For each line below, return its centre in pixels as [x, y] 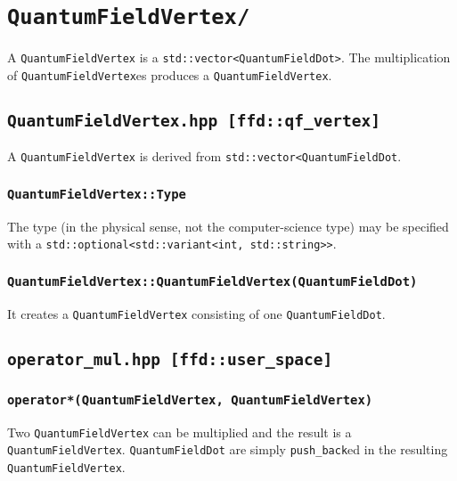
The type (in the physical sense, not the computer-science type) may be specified [228, 226]
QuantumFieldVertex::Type [97, 194]
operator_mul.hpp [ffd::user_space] [170, 359]
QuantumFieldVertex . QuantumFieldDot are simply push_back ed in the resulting [228, 449]
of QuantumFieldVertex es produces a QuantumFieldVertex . [170, 74]
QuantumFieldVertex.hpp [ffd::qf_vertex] [194, 120]
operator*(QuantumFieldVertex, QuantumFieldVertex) [190, 399]
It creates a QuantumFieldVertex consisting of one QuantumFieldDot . [196, 313]
